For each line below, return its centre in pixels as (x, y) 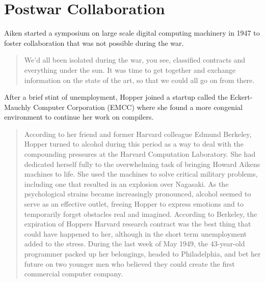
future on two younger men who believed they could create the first (129, 263)
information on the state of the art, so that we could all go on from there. (139, 80)
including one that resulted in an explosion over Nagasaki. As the (126, 183)
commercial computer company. (74, 274)
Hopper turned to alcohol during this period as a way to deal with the (134, 144)
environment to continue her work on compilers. (79, 117)
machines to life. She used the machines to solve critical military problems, (141, 174)
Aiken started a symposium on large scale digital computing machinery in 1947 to (132, 33)
